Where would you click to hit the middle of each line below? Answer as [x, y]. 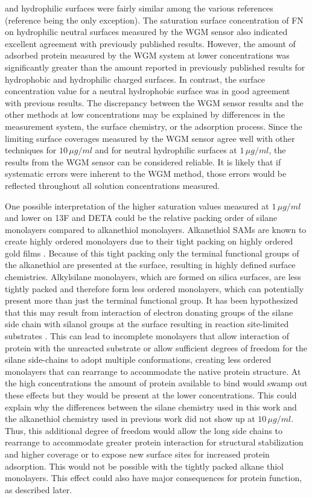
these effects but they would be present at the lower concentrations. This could [151, 395]
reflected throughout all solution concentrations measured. [113, 185]
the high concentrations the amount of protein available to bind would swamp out [156, 383]
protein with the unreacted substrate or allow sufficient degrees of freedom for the [156, 347]
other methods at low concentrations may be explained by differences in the [145, 114]
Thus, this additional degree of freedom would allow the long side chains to [144, 430]
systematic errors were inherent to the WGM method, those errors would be [146, 174]
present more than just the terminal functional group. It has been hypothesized [151, 300]
